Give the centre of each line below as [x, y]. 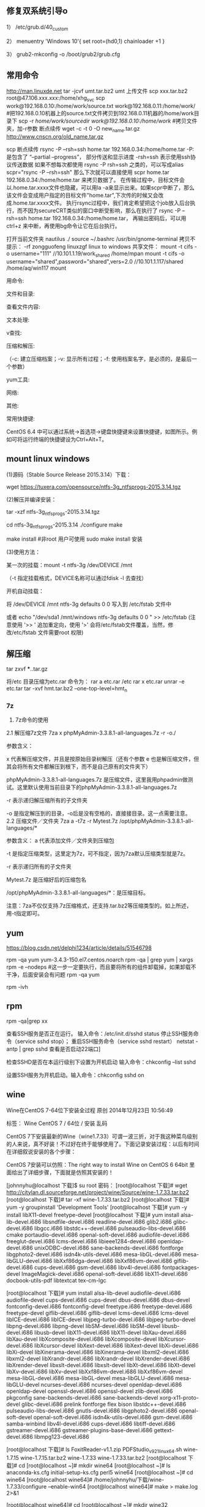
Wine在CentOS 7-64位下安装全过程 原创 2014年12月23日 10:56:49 [90, 1110]
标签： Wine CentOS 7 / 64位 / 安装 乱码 [57, 1123]
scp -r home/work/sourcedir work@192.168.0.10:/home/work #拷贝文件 [108, 121]
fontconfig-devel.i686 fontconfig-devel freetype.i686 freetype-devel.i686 [99, 1306]
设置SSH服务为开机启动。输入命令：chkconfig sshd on [76, 1075]
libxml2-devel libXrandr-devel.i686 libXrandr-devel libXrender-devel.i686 [98, 1358]
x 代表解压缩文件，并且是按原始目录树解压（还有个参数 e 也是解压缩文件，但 [103, 759]
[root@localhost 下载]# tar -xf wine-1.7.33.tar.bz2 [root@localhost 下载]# [98, 1199]
